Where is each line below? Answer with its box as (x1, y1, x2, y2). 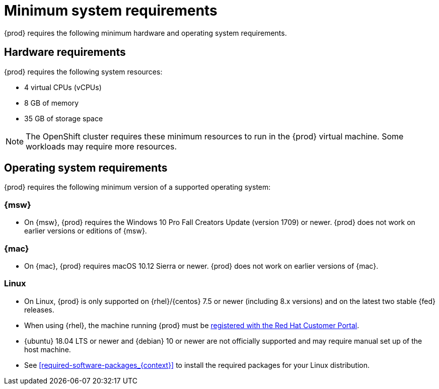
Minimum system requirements (4, 2, 217, 19)
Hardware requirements (4, 46, 126, 59)
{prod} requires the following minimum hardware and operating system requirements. (4, 28, 287, 37)
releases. (24, 305, 54, 314)
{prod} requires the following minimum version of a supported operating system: (4, 183, 271, 192)
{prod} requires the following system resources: (4, 67, 163, 76)
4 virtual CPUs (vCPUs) (24, 83, 102, 92)
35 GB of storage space (24, 114, 103, 123)
